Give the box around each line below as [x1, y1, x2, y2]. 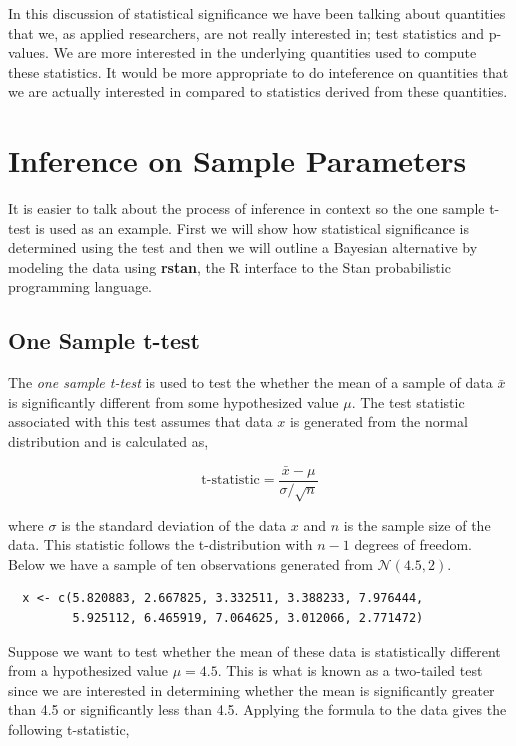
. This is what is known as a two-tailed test [217, 660, 483, 681]
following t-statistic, [8, 719, 130, 740]
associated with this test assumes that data [8, 411, 273, 432]
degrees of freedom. [354, 534, 472, 555]
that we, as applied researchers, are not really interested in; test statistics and [8, 22, 485, 43]
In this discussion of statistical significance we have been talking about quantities [8, 3, 506, 23]
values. [8, 42, 49, 63]
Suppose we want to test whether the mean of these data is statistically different [8, 640, 501, 661]
